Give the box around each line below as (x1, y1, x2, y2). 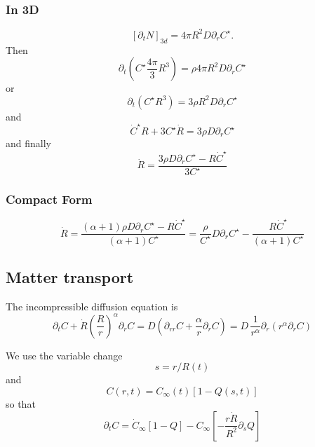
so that (6, 397, 36, 411)
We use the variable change (6, 348, 123, 362)
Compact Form (6, 191, 93, 208)
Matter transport (6, 266, 134, 287)
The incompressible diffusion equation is (6, 298, 178, 313)
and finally (6, 136, 51, 151)
